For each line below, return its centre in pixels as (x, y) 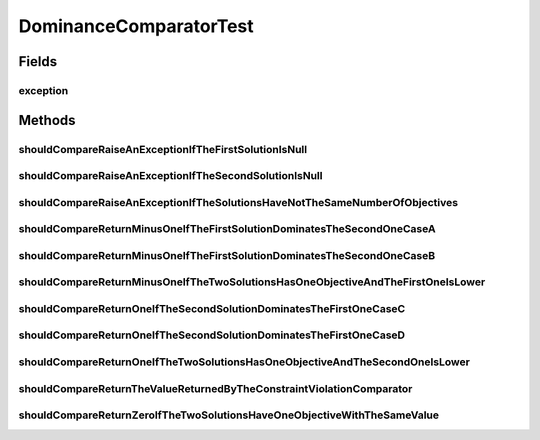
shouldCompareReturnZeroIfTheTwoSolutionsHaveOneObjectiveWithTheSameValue (229, 415)
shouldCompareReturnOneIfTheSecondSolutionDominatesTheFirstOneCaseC (212, 308)
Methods (47, 120)
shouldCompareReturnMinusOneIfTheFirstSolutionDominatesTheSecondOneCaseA (227, 229)
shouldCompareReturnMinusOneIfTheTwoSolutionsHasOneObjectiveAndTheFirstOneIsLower (252, 282)
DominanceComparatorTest (136, 26)
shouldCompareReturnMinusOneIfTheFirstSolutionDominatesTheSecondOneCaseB (227, 255)
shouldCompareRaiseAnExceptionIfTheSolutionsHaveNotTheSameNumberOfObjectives (238, 202)
